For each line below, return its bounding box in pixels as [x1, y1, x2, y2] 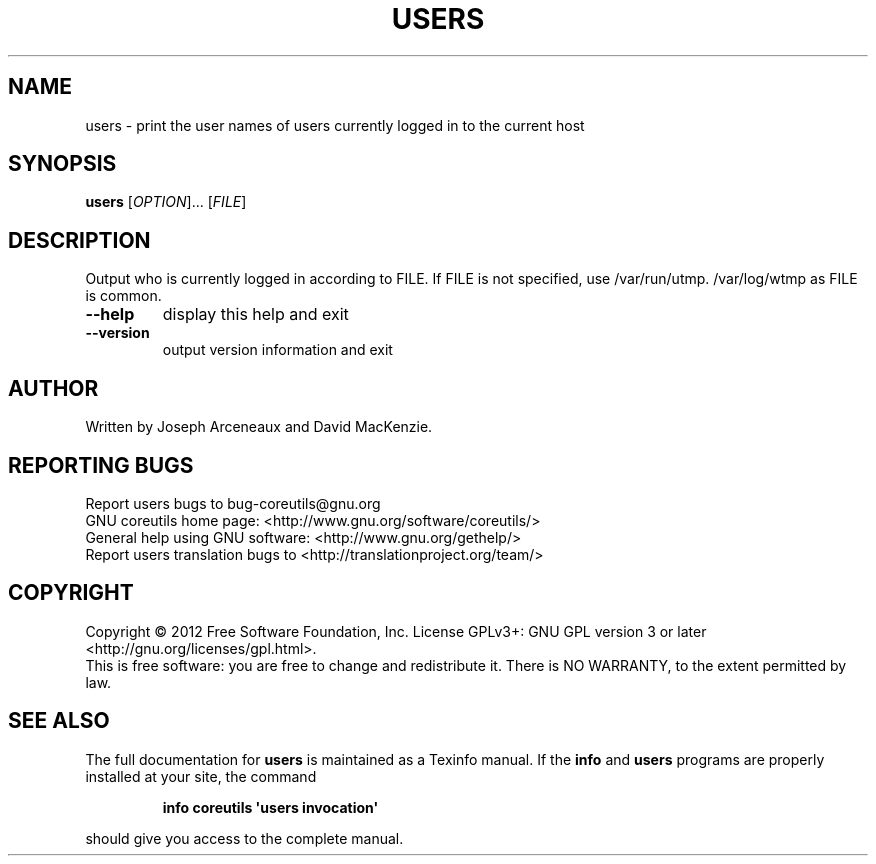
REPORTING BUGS [8, 452, 194, 478]
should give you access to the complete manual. [85, 829, 404, 847]
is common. [85, 287, 162, 305]
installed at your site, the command [85, 767, 317, 785]
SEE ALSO [8, 708, 110, 734]
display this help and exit [162, 304, 349, 325]
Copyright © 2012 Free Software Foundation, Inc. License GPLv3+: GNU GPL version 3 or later [85, 622, 707, 640]
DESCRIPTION [8, 227, 151, 253]
